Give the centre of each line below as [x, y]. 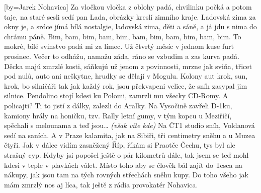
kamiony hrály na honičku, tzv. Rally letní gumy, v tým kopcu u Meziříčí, [118, 115]
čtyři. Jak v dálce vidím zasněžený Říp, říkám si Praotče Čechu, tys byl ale [120, 145]
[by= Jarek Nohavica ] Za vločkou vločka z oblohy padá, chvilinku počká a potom [128, 7]
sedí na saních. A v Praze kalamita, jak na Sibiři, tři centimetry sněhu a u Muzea [130, 135]
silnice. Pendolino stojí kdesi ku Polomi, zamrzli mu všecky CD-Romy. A [116, 95]
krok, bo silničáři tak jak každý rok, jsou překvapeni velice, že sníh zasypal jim [126, 85]
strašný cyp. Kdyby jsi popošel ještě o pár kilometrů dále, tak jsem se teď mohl [126, 154]
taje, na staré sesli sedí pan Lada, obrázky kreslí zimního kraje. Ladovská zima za [130, 16]
